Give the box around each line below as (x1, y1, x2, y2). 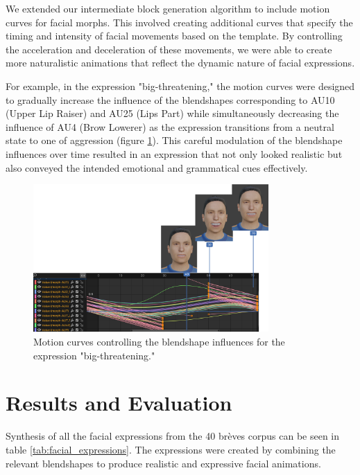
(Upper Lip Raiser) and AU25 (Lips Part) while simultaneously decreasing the (6, 106, 339, 120)
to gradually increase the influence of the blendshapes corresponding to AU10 (6, 92, 335, 107)
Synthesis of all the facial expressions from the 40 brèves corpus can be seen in (6, 429, 340, 443)
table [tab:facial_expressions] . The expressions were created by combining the (6, 442, 336, 456)
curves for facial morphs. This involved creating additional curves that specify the (6, 15, 353, 29)
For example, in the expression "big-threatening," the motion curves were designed (6, 78, 355, 93)
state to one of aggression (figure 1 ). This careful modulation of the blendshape (6, 133, 343, 147)
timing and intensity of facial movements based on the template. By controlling (6, 28, 343, 43)
